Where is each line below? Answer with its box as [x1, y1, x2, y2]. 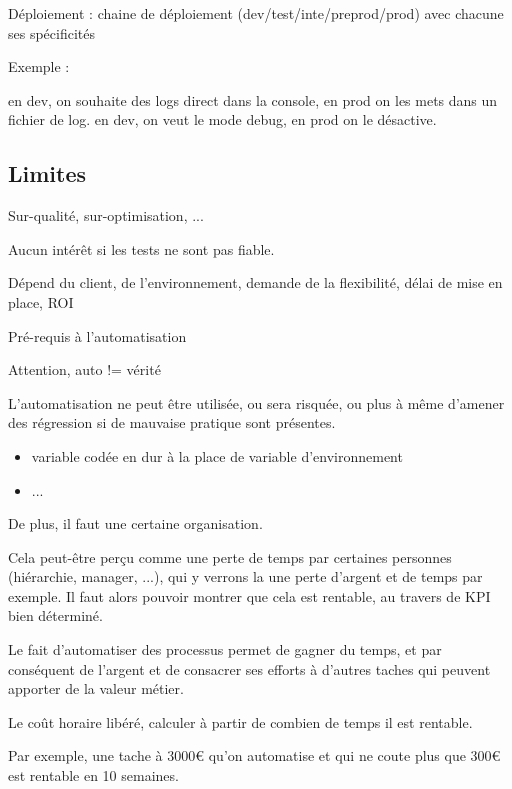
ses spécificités [8, 22, 95, 43]
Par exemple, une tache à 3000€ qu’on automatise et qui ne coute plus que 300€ [8, 745, 501, 766]
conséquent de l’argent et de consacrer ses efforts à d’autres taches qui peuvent [8, 658, 491, 679]
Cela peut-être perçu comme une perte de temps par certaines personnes [8, 546, 452, 567]
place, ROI [8, 291, 74, 312]
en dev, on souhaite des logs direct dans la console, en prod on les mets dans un [8, 89, 498, 110]
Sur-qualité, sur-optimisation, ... [8, 205, 204, 226]
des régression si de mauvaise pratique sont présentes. [8, 412, 336, 433]
